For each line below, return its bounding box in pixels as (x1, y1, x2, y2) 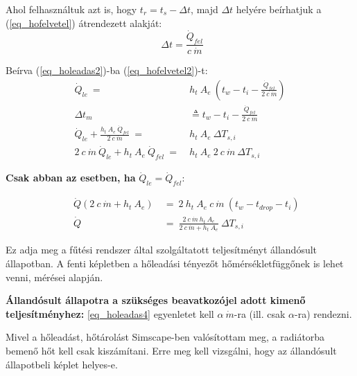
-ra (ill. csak (234, 306, 286, 321)
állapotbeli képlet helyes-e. (6, 357, 118, 371)
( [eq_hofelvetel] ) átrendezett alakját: (6, 15, 162, 30)
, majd (191, 2, 218, 16)
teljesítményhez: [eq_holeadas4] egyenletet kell (6, 306, 214, 321)
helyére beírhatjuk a (236, 2, 322, 16)
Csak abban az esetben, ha (6, 170, 136, 185)
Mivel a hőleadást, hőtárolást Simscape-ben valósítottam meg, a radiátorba (6, 330, 325, 344)
